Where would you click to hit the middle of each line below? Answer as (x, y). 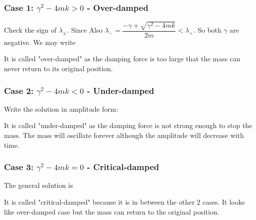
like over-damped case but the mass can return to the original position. (112, 211)
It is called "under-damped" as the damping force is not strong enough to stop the (128, 125)
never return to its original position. (59, 68)
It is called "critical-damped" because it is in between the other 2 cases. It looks (125, 201)
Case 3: (19, 167)
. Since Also (85, 30)
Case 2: (19, 90)
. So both (207, 30)
